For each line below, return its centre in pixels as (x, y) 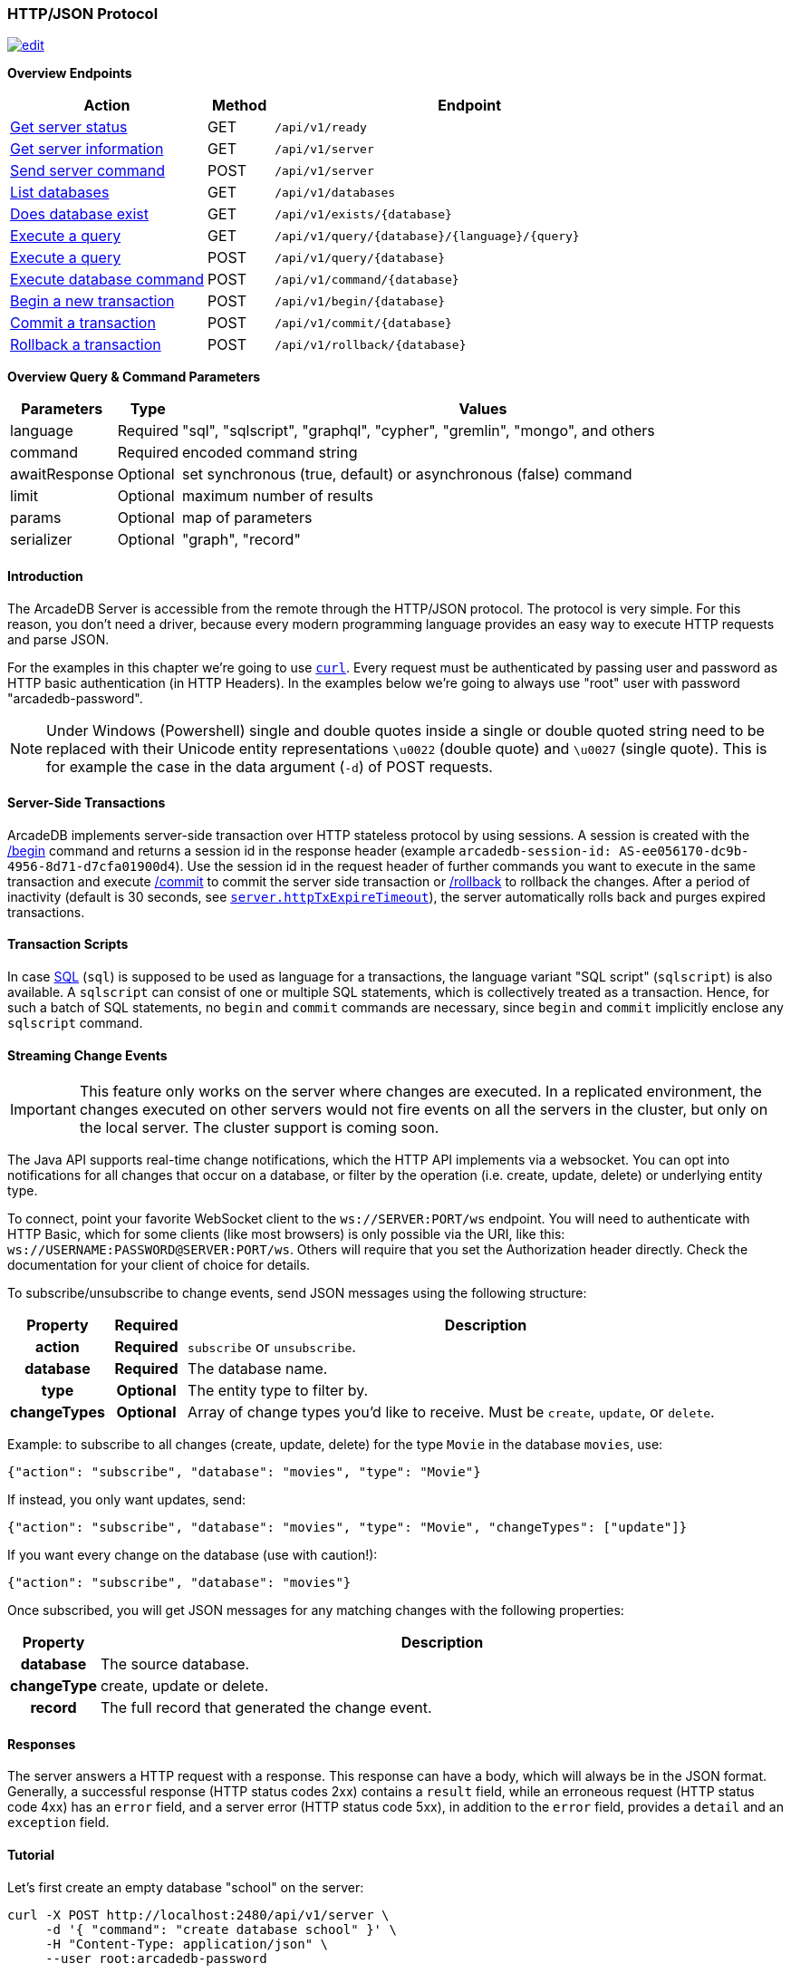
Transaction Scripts (68, 944)
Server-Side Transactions (87, 803)
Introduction (45, 575)
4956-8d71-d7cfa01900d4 (92, 866)
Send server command (87, 171)
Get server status (69, 127)
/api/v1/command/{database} (367, 279)
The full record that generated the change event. (266, 1708)
